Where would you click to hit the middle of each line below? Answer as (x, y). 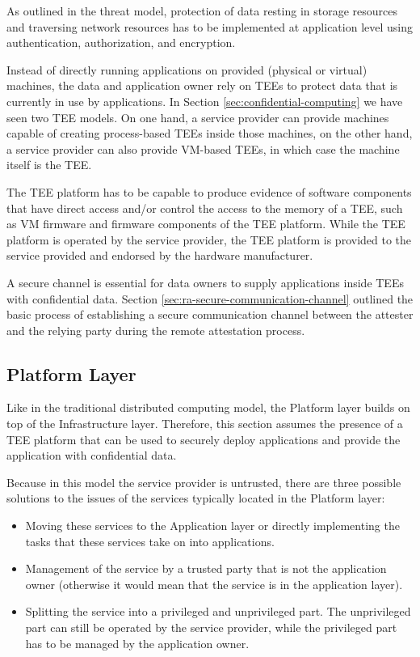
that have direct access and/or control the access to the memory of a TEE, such (205, 208)
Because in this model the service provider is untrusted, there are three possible (204, 482)
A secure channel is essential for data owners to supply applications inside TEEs (205, 282)
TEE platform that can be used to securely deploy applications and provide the (204, 439)
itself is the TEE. (49, 165)
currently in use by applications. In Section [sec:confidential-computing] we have (205, 101)
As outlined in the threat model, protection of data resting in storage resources (202, 11)
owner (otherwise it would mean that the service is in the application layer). (214, 584)
